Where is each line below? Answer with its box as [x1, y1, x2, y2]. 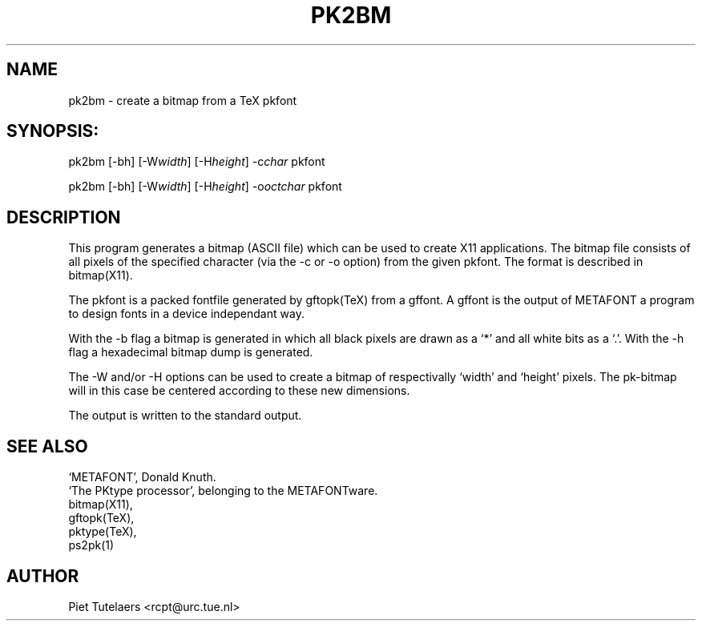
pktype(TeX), [68, 525, 137, 539]
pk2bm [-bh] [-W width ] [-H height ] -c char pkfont [68, 155, 325, 169]
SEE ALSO [6, 436, 88, 456]
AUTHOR [6, 565, 79, 586]
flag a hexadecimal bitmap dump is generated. [68, 345, 313, 360]
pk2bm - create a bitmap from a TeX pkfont [68, 93, 297, 107]
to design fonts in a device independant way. [68, 307, 305, 321]
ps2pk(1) [68, 538, 115, 553]
